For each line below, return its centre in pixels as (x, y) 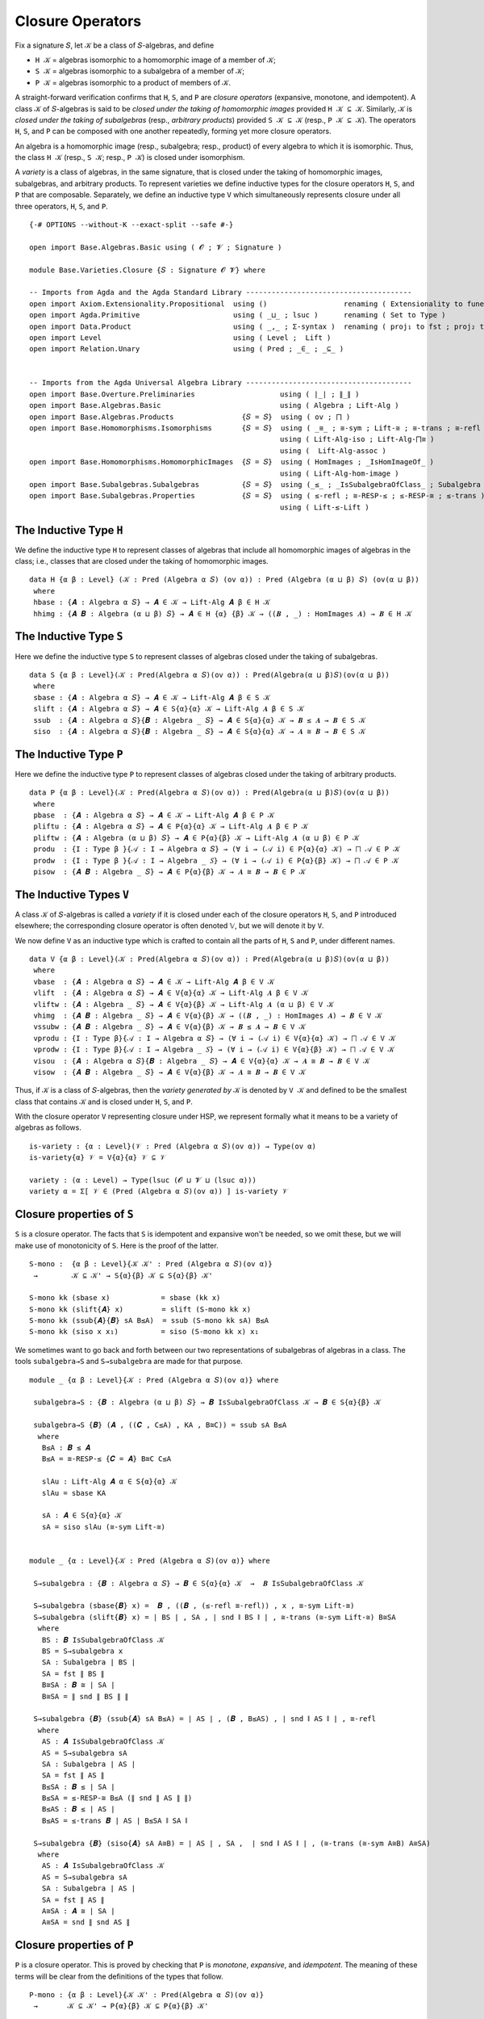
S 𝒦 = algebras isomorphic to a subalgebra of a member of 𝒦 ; (140, 71)
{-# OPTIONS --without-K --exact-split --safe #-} (131, 225)
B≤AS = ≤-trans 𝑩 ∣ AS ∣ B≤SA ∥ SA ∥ (115, 1820)
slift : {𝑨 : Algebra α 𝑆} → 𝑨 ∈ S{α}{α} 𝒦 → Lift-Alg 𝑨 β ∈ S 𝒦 (169, 709)
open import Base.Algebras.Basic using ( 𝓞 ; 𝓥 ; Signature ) (156, 247)
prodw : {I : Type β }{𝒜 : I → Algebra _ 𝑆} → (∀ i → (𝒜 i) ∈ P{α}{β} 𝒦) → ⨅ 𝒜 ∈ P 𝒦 (216, 860)
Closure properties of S (74, 1214)
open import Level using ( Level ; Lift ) (180, 338)
